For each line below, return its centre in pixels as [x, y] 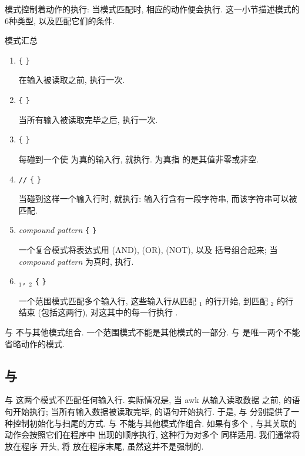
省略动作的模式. [35, 343]
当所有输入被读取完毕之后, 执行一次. [88, 119]
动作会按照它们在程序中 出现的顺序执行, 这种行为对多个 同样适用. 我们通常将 [152, 435]
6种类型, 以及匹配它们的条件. [60, 20]
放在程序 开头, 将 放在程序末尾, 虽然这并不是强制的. [104, 446]
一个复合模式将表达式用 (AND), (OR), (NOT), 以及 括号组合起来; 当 [148, 250]
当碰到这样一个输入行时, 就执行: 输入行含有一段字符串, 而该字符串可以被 [158, 199]
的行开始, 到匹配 [237, 300]
